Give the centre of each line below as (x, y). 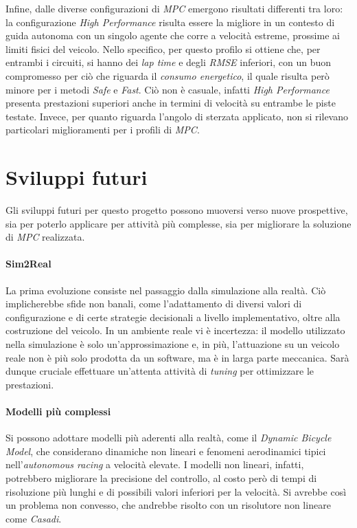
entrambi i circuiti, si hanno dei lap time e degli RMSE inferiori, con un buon (169, 62)
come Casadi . (34, 518)
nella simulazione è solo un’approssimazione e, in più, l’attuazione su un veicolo (173, 344)
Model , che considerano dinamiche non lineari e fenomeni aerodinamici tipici (166, 451)
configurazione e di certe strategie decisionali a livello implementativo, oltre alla (173, 317)
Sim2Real (28, 264)
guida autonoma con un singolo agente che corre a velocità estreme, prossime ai (173, 35)
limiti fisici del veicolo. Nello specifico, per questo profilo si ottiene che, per (163, 48)
